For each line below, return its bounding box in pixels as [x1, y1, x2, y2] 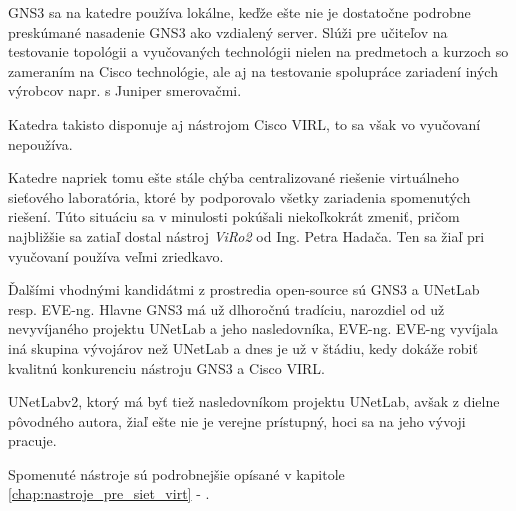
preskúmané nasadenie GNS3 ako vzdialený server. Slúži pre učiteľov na [8, 21, 448, 42]
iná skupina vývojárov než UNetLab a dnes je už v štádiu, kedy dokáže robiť [8, 337, 478, 358]
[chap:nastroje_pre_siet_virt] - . [8, 483, 210, 504]
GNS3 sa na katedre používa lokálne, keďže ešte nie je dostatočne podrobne [8, 2, 471, 22]
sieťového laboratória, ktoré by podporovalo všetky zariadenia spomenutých [8, 186, 471, 207]
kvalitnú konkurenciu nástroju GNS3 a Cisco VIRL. [8, 357, 325, 378]
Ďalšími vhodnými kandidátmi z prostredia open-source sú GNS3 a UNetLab [8, 279, 480, 300]
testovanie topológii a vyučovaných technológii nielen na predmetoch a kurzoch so [8, 41, 509, 62]
